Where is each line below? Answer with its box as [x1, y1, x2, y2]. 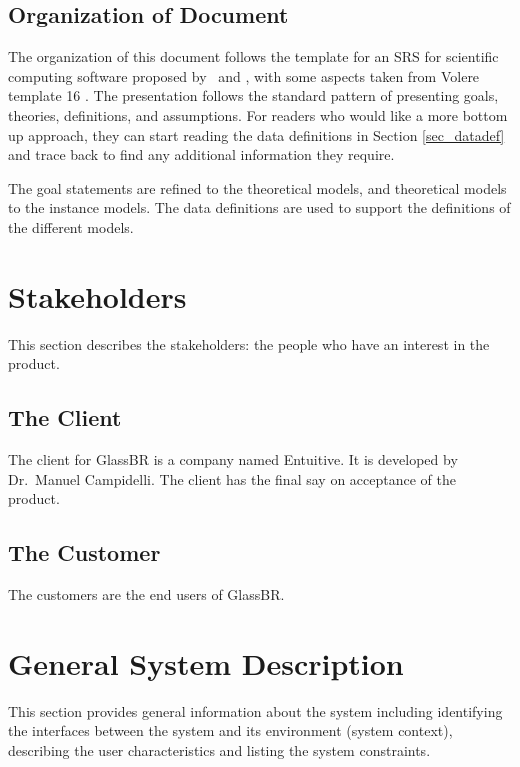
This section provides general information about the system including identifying [8, 700, 503, 721]
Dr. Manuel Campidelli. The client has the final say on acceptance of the [8, 468, 456, 489]
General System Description [8, 642, 404, 683]
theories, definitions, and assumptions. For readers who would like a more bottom [8, 104, 508, 125]
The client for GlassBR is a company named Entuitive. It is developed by [8, 449, 458, 470]
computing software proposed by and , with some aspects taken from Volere [8, 65, 480, 86]
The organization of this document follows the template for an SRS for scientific [8, 46, 499, 67]
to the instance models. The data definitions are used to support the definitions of [8, 197, 511, 218]
